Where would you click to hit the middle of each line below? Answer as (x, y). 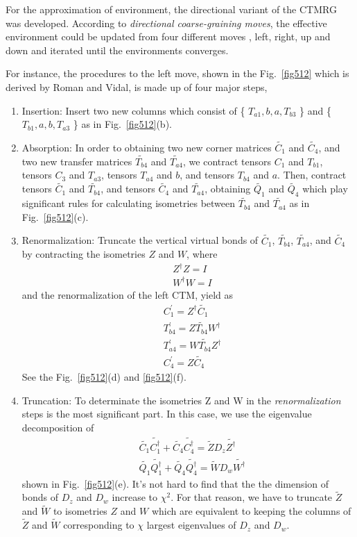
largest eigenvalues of (191, 525)
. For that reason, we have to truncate (252, 497)
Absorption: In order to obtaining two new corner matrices (147, 147)
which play (325, 189)
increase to (135, 497)
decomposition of (58, 428)
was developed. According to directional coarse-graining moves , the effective (166, 23)
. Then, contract (312, 175)
